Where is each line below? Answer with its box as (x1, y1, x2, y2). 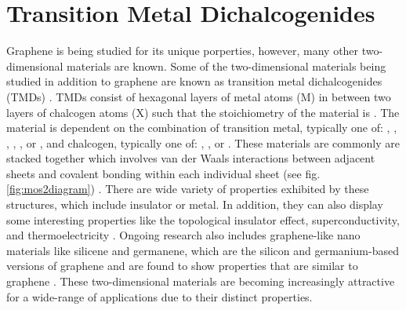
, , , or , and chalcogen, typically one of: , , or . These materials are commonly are (6, 134, 400, 151)
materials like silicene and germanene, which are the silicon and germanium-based (6, 242, 399, 258)
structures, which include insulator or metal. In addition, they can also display (6, 196, 383, 213)
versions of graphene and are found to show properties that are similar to (6, 257, 358, 274)
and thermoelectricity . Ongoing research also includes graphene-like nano (6, 227, 361, 243)
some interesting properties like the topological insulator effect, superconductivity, (6, 211, 400, 228)
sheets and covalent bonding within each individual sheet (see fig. (6, 165, 321, 181)
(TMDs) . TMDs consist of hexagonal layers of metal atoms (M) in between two (6, 88, 391, 104)
